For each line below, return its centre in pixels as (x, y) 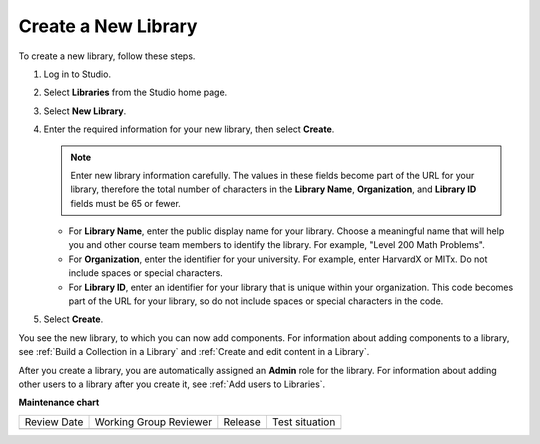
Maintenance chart (59, 402)
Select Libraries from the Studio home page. (135, 92)
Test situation (303, 422)
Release (242, 422)
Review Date (54, 422)
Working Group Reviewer (153, 422)
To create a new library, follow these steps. (107, 56)
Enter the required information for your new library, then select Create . (189, 129)
